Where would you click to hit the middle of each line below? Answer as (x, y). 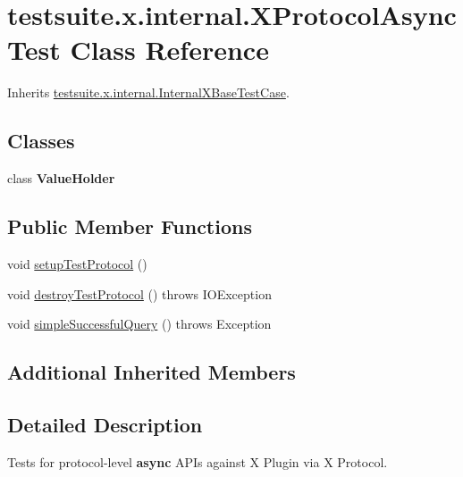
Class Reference (169, 50)
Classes (41, 141)
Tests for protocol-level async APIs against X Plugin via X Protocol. (198, 461)
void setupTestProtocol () (77, 263)
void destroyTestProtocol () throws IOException (139, 293)
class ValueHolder (61, 178)
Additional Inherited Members (152, 372)
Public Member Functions (130, 226)
